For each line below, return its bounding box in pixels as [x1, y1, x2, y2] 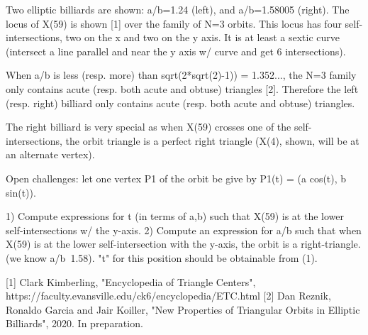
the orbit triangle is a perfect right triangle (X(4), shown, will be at [65, 133, 359, 148]
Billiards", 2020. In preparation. [6, 316, 143, 331]
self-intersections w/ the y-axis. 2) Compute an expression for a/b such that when [6, 222, 362, 237]
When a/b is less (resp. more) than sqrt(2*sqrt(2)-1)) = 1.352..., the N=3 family [6, 67, 357, 82]
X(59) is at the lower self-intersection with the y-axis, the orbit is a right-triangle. [6, 236, 361, 251]
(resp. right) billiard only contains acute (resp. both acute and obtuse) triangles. [6, 95, 355, 110]
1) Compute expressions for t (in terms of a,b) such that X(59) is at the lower [6, 209, 344, 224]
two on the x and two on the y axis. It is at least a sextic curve [65, 30, 340, 45]
